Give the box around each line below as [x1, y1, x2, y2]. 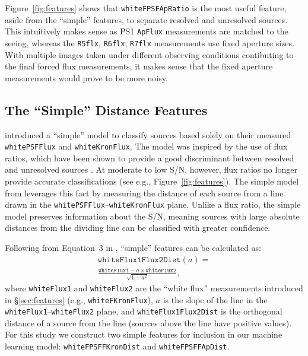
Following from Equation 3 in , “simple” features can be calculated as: [5, 241, 261, 254]
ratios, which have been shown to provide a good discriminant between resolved [5, 151, 294, 164]
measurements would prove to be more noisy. [5, 71, 168, 84]
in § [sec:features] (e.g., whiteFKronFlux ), [5, 293, 153, 306]
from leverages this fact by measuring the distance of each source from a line [5, 186, 284, 199]
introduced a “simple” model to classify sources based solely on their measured [5, 128, 291, 141]
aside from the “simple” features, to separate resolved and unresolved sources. [5, 13, 288, 26]
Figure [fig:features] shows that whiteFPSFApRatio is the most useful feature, [5, 2, 287, 14]
